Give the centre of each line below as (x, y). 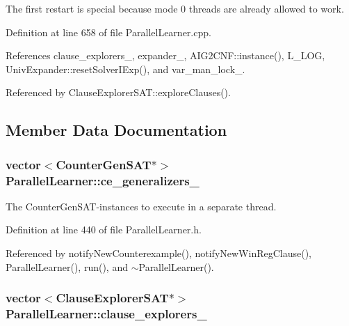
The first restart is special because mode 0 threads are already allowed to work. (175, 8)
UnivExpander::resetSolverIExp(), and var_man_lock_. (125, 69)
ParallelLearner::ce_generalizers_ (103, 180)
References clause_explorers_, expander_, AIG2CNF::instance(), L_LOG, (165, 55)
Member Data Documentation (116, 130)
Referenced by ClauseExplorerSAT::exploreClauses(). (118, 92)
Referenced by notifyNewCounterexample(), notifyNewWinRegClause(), (159, 253)
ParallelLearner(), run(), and (67, 266)
